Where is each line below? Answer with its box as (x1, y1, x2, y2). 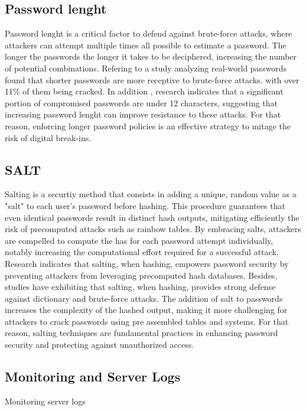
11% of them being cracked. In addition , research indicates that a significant (5, 85, 284, 97)
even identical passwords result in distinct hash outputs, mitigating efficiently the (5, 211, 300, 223)
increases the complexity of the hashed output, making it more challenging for (5, 304, 288, 316)
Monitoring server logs (5, 394, 86, 407)
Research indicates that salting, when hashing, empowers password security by (5, 257, 289, 269)
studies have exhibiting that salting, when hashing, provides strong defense (5, 280, 276, 293)
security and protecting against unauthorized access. (5, 338, 194, 351)
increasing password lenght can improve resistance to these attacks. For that (5, 108, 281, 120)
